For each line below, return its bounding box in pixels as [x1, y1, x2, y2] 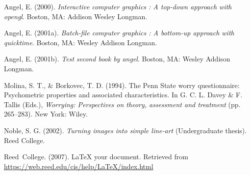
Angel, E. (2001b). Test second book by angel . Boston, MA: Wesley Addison [4, 54, 230, 64]
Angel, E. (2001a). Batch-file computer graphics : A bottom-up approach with [4, 28, 234, 38]
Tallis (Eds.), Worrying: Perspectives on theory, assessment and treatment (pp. [4, 99, 241, 109]
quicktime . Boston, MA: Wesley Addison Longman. [4, 37, 157, 47]
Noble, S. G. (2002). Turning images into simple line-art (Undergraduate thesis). [4, 125, 247, 135]
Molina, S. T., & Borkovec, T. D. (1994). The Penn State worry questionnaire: [4, 80, 240, 90]
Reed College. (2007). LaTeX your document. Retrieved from [4, 151, 188, 162]
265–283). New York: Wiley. [4, 109, 88, 119]
